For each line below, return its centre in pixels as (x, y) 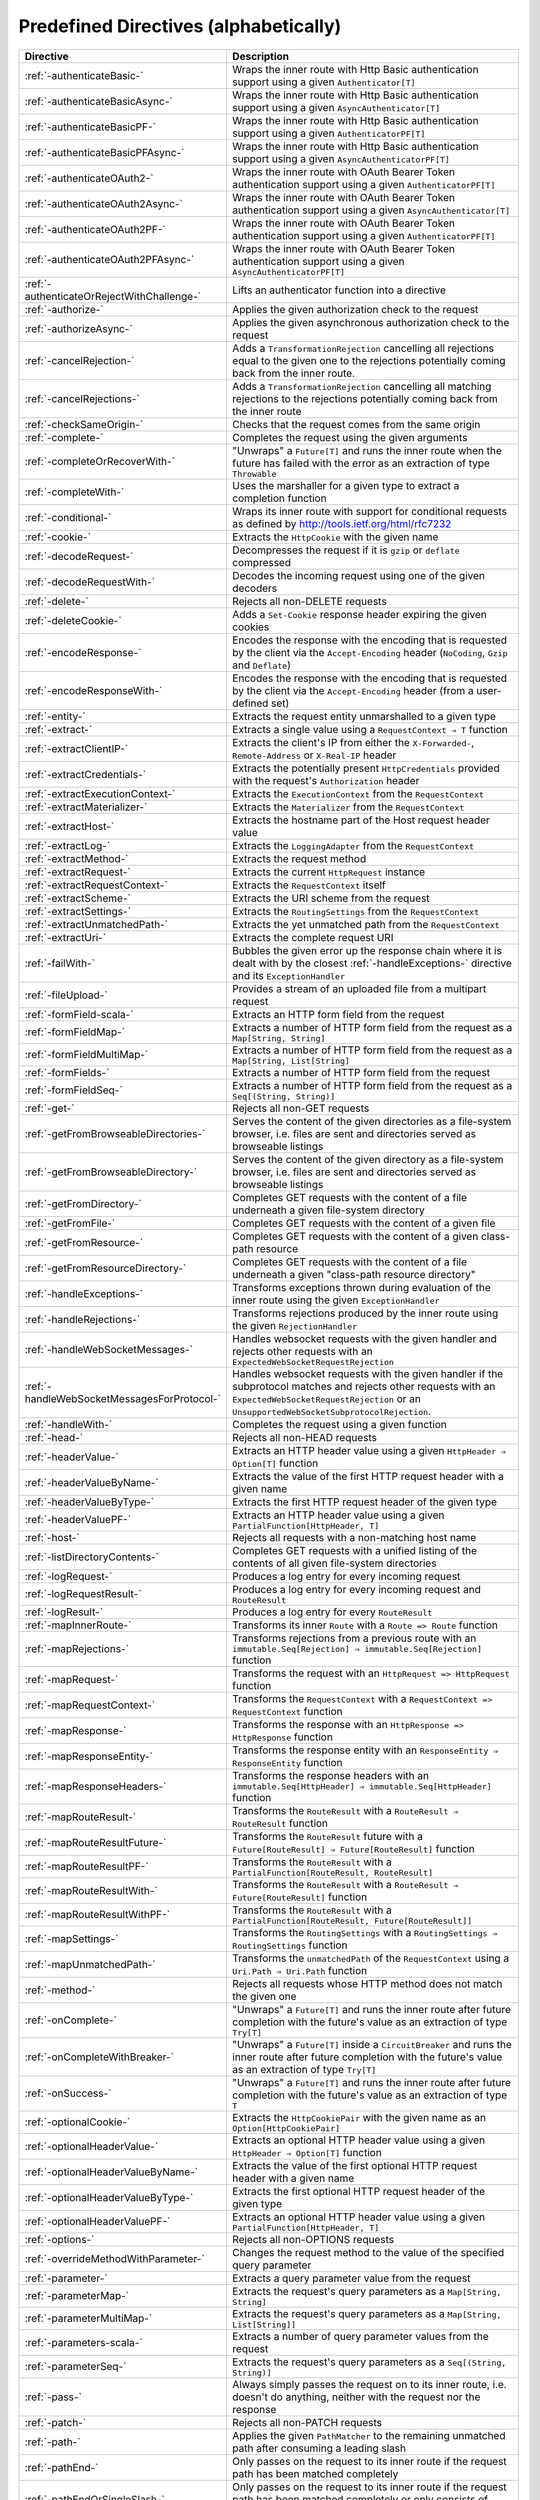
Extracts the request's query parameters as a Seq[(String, (369, 2362)
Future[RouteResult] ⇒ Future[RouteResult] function (353, 1848)
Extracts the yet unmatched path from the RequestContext (365, 924)
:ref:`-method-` (60, 1990)
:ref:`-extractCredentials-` (85, 774)
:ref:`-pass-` (53, 2397)
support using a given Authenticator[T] (323, 82)
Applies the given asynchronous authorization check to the (370, 322)
